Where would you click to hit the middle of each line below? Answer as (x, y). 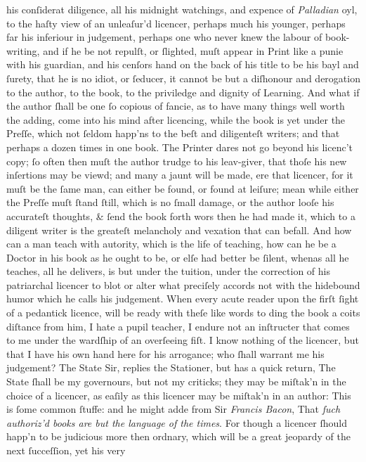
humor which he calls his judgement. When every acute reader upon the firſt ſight (183, 299)
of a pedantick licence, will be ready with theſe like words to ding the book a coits (183, 313)
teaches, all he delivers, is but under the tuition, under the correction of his (168, 271)
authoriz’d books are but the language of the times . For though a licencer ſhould (177, 422)
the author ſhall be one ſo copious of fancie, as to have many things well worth (176, 106)
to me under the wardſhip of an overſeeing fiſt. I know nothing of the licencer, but (183, 340)
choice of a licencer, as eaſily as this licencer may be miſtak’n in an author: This (179, 395)
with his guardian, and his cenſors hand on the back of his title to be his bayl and (183, 64)
